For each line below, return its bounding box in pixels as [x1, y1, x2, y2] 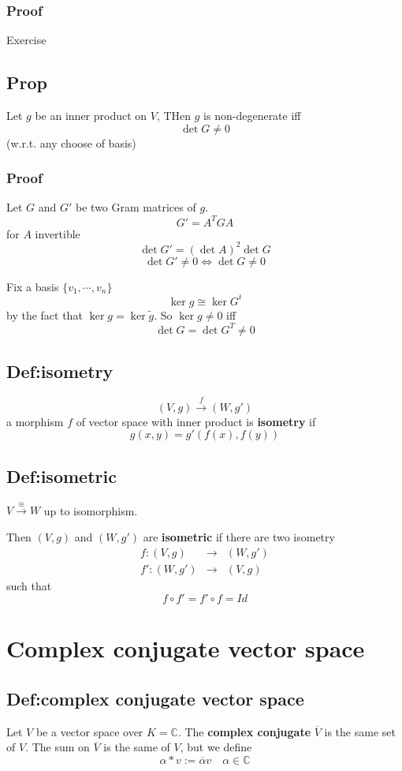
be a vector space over [35, 723, 143, 739]
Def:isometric [6, 463, 117, 488]
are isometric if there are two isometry [143, 528, 335, 545]
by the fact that [6, 306, 83, 323]
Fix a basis [6, 278, 59, 294]
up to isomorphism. [43, 502, 138, 518]
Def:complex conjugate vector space [6, 687, 304, 710]
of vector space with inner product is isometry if [76, 413, 316, 429]
